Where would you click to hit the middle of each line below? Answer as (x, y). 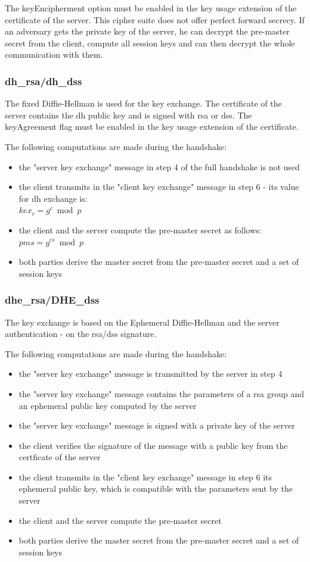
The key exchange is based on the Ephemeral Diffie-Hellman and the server (142, 322)
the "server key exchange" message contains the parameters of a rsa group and (161, 393)
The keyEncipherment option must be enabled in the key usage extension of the (151, 8)
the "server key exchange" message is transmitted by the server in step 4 (151, 374)
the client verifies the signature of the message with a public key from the (153, 445)
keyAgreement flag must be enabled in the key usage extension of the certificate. (152, 127)
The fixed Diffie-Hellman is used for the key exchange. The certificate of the (143, 103)
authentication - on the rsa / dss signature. (81, 334)
